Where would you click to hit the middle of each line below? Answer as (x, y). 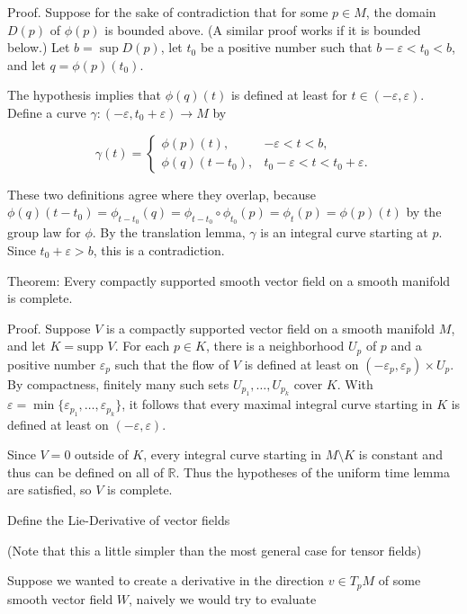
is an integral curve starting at (344, 232)
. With (355, 383)
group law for (44, 232)
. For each (142, 346)
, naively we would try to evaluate (223, 598)
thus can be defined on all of (85, 472)
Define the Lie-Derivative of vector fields (119, 519)
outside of (102, 454)
